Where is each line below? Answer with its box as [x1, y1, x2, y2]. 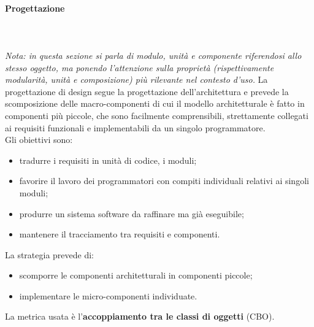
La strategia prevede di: [5, 248, 94, 261]
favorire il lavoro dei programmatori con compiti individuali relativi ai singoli [19, 174, 309, 187]
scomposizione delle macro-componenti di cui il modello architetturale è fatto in [5, 97, 305, 110]
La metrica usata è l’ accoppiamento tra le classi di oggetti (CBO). [5, 310, 275, 323]
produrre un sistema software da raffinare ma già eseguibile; [19, 207, 244, 220]
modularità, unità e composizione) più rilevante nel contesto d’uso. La [5, 73, 268, 86]
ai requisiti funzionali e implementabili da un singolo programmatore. [5, 121, 266, 134]
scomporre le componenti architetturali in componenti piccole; [19, 269, 253, 282]
